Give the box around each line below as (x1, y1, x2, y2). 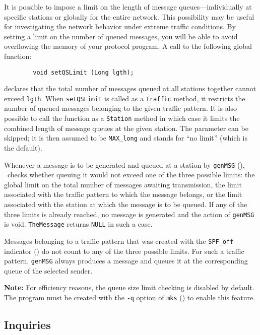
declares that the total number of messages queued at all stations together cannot (4, 83, 256, 94)
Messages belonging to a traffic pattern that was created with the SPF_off (4, 235, 234, 246)
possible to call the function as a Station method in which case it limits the (4, 113, 240, 123)
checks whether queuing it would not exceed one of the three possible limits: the (7, 169, 255, 180)
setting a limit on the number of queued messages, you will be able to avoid (4, 31, 238, 41)
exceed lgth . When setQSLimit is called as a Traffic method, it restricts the (4, 93, 245, 103)
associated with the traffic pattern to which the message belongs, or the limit (4, 189, 242, 199)
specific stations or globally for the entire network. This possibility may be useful (4, 11, 254, 22)
